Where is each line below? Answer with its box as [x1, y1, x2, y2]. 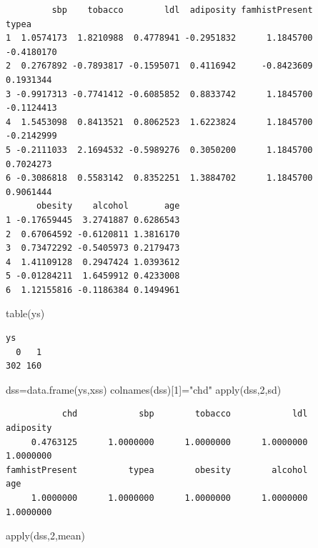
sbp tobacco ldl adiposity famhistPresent [51, 5, 313, 15]
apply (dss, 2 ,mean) [6, 528, 86, 543]
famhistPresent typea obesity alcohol [6, 464, 308, 475]
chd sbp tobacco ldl [61, 409, 308, 419]
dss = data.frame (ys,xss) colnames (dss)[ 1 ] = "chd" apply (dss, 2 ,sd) [6, 382, 282, 397]
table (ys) [6, 306, 45, 321]
